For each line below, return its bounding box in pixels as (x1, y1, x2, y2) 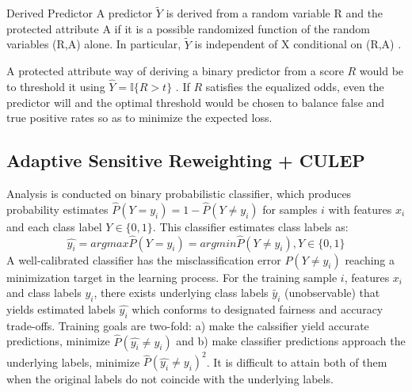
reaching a (345, 251, 395, 268)
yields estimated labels (6, 301, 116, 318)
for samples (262, 200, 318, 217)
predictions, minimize (6, 333, 110, 349)
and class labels (6, 284, 82, 301)
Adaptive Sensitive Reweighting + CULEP (6, 148, 365, 173)
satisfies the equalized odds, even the (205, 78, 384, 95)
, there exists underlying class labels (93, 284, 269, 301)
